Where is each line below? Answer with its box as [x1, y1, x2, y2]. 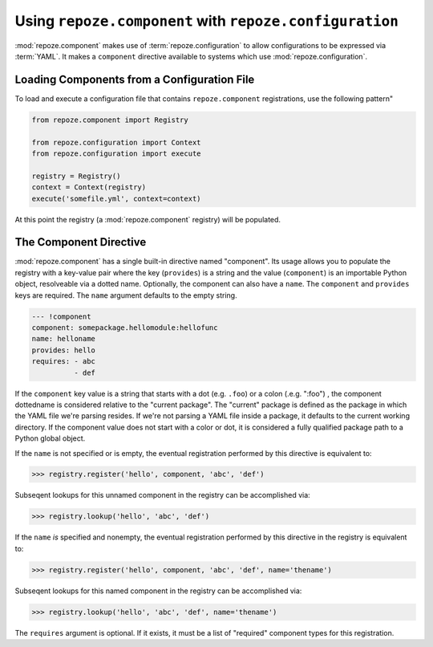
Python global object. [14, 433, 86, 443]
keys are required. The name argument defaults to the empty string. [14, 290, 237, 300]
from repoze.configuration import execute [31, 149, 201, 158]
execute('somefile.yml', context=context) [31, 193, 201, 203]
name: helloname [31, 334, 96, 344]
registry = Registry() [31, 171, 121, 181]
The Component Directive [14, 235, 147, 249]
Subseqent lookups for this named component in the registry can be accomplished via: [14, 586, 302, 596]
